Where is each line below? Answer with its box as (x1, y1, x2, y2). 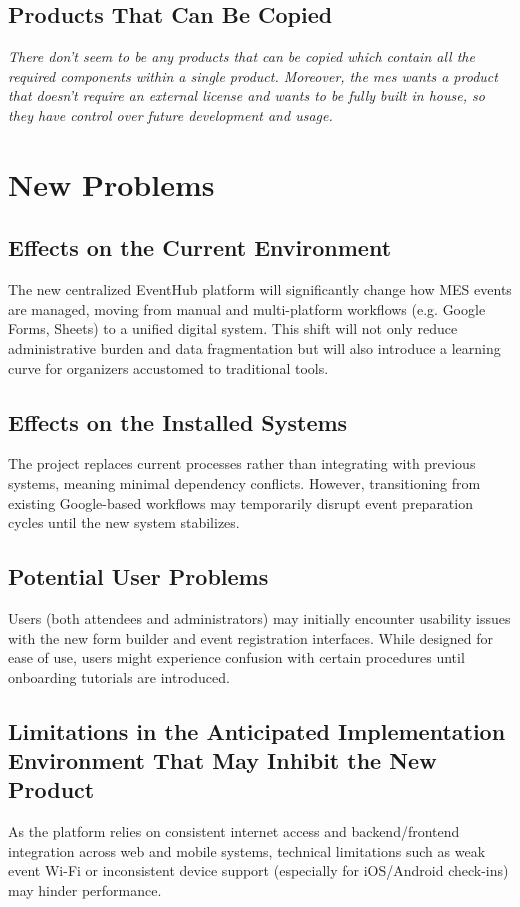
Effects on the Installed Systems (8, 406, 348, 437)
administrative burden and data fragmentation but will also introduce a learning (8, 337, 501, 358)
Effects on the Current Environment (8, 232, 392, 263)
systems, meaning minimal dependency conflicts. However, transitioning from (8, 472, 481, 493)
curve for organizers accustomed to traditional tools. (8, 357, 329, 378)
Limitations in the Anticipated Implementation (8, 715, 506, 746)
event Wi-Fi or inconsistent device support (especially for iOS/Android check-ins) (8, 860, 509, 881)
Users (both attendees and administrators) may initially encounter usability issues (8, 607, 511, 628)
